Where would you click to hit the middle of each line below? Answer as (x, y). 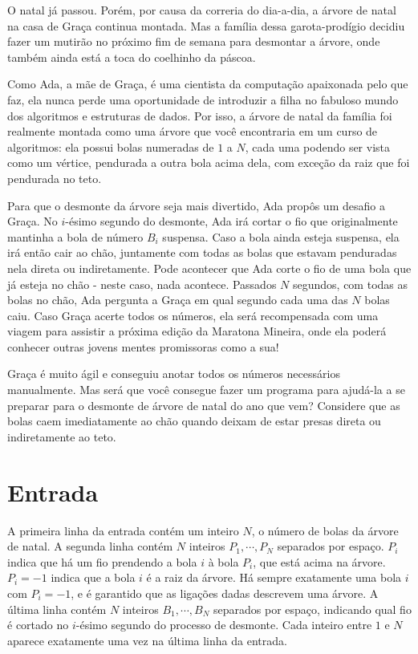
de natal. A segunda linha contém (90, 546)
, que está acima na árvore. (319, 561)
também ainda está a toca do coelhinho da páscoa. (132, 57)
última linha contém (57, 609)
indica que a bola (93, 577)
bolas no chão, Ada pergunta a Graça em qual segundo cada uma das (178, 300)
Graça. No (32, 221)
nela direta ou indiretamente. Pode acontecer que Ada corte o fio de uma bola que (209, 268)
